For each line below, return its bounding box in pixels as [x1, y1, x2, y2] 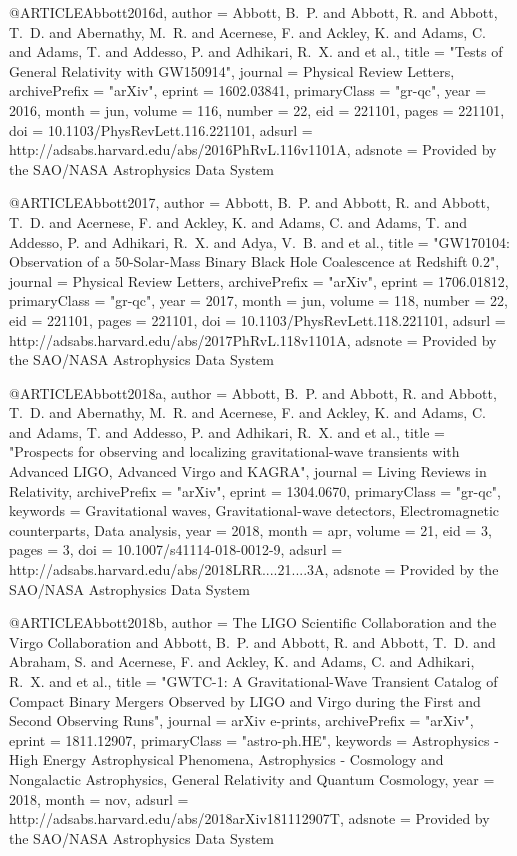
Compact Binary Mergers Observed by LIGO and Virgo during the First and [9, 690, 481, 711]
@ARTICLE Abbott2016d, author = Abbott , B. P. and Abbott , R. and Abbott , [9, 2, 498, 22]
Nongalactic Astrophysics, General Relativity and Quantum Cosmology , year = [9, 768, 495, 789]
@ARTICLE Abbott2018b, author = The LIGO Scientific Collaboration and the [9, 612, 497, 633]
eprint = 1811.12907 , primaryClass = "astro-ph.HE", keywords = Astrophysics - [9, 729, 499, 750]
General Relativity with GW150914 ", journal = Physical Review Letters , [9, 60, 455, 81]
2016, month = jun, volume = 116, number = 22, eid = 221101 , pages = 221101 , [9, 99, 505, 120]
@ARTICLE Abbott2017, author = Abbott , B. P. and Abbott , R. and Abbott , [9, 192, 490, 213]
